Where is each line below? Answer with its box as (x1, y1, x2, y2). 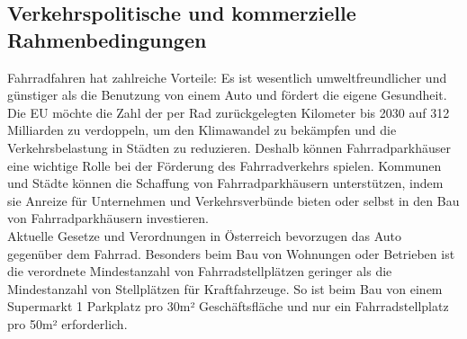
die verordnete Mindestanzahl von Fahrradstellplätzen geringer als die (7, 262, 392, 281)
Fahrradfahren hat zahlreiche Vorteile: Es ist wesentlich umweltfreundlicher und (7, 67, 447, 86)
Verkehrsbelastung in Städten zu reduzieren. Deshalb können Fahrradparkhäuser (7, 138, 452, 156)
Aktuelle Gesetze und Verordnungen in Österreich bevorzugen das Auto (7, 226, 402, 245)
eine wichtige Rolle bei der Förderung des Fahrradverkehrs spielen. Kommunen (7, 156, 442, 174)
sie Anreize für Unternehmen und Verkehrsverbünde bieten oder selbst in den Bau (7, 191, 460, 210)
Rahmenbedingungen (7, 25, 207, 53)
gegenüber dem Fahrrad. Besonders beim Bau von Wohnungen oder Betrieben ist (7, 244, 455, 263)
